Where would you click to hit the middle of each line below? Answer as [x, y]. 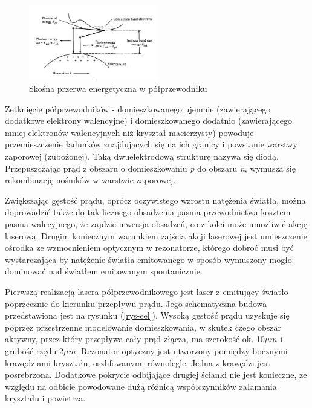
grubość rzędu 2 [34, 350]
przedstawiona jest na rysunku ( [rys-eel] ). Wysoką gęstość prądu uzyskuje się [147, 315]
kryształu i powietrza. [45, 398]
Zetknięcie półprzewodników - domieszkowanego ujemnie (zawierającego [138, 108]
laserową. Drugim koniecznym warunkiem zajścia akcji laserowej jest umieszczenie [156, 235]
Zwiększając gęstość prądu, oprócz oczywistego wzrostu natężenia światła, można [155, 200]
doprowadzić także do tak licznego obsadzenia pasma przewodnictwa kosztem [148, 212]
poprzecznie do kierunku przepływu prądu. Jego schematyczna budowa [136, 303]
